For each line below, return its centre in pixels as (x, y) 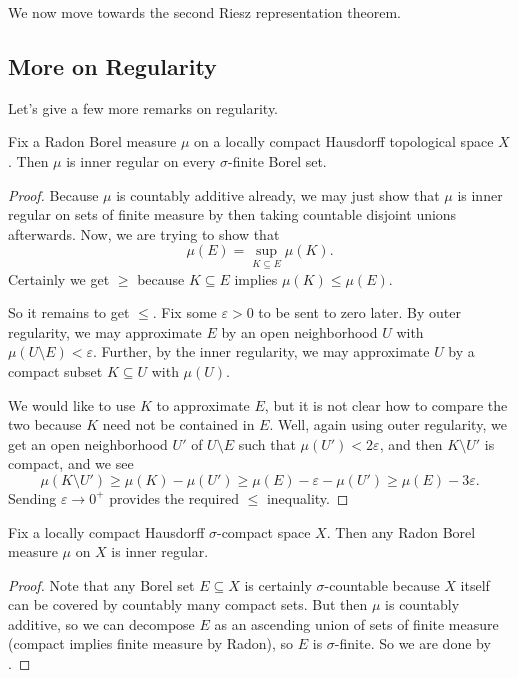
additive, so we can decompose (101, 623)
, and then (411, 443)
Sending (32, 497)
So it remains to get (69, 312)
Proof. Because (53, 194)
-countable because (382, 584)
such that (267, 443)
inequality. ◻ (307, 497)
